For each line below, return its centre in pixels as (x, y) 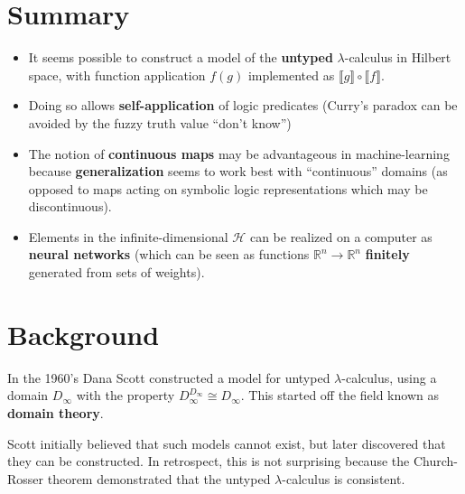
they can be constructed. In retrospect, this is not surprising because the (209, 461)
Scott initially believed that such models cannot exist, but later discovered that (227, 443)
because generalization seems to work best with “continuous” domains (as (238, 171)
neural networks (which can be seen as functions (169, 254)
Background (84, 334)
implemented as (291, 75)
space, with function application (117, 75)
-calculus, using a (389, 377)
